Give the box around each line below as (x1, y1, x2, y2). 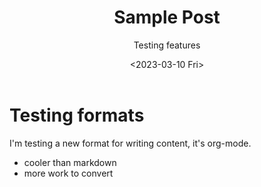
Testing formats (9, 104, 145, 126)
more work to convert (23, 167, 114, 179)
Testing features (133, 39, 201, 51)
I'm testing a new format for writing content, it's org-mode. (9, 137, 252, 149)
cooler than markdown (23, 156, 117, 168)
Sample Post (113, 6, 221, 29)
